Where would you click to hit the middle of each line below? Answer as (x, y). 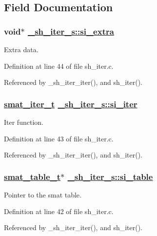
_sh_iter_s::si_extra (71, 31)
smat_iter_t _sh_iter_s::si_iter (71, 104)
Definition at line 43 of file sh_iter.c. (59, 138)
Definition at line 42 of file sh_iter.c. (59, 211)
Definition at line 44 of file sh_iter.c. (59, 66)
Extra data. (21, 49)
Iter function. (24, 122)
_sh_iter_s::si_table (110, 176)
